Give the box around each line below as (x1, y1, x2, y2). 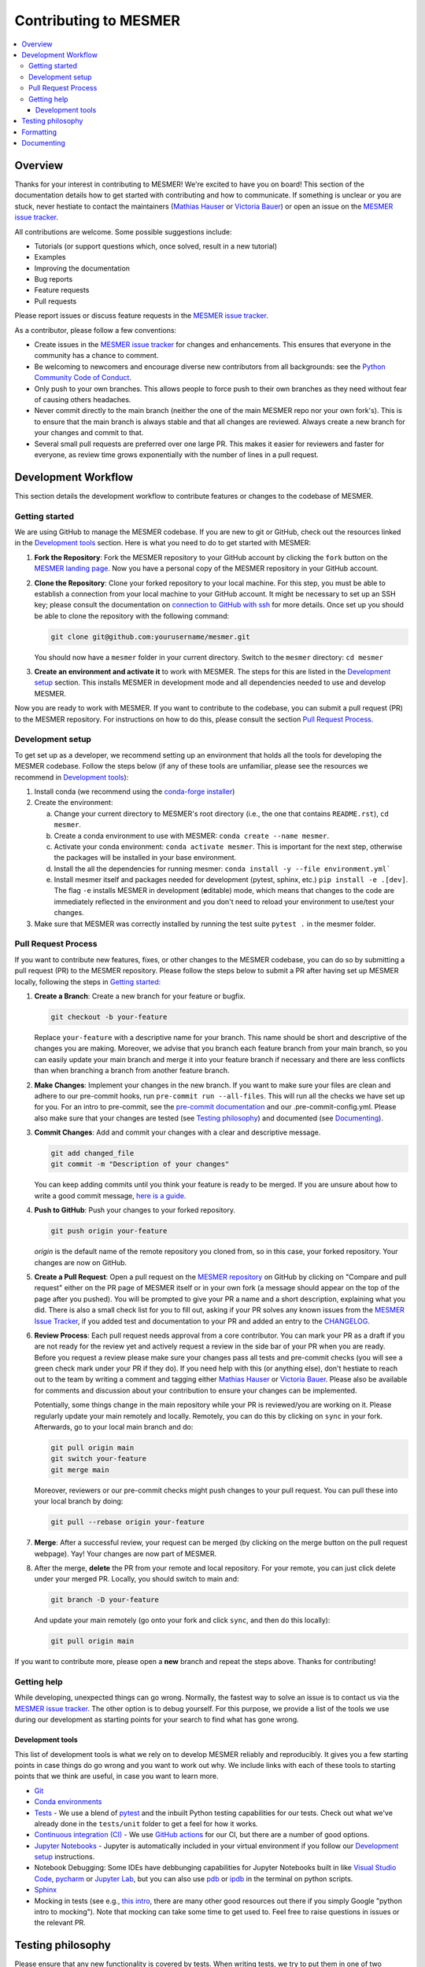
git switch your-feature (50, 1454, 147, 1463)
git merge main (50, 1465, 109, 1474)
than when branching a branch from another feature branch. (34, 1066, 230, 1076)
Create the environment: (34, 798, 113, 807)
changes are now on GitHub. (34, 1257, 128, 1267)
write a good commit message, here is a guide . (34, 1190, 187, 1200)
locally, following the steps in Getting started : (14, 976, 161, 987)
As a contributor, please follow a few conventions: (14, 325, 177, 334)
